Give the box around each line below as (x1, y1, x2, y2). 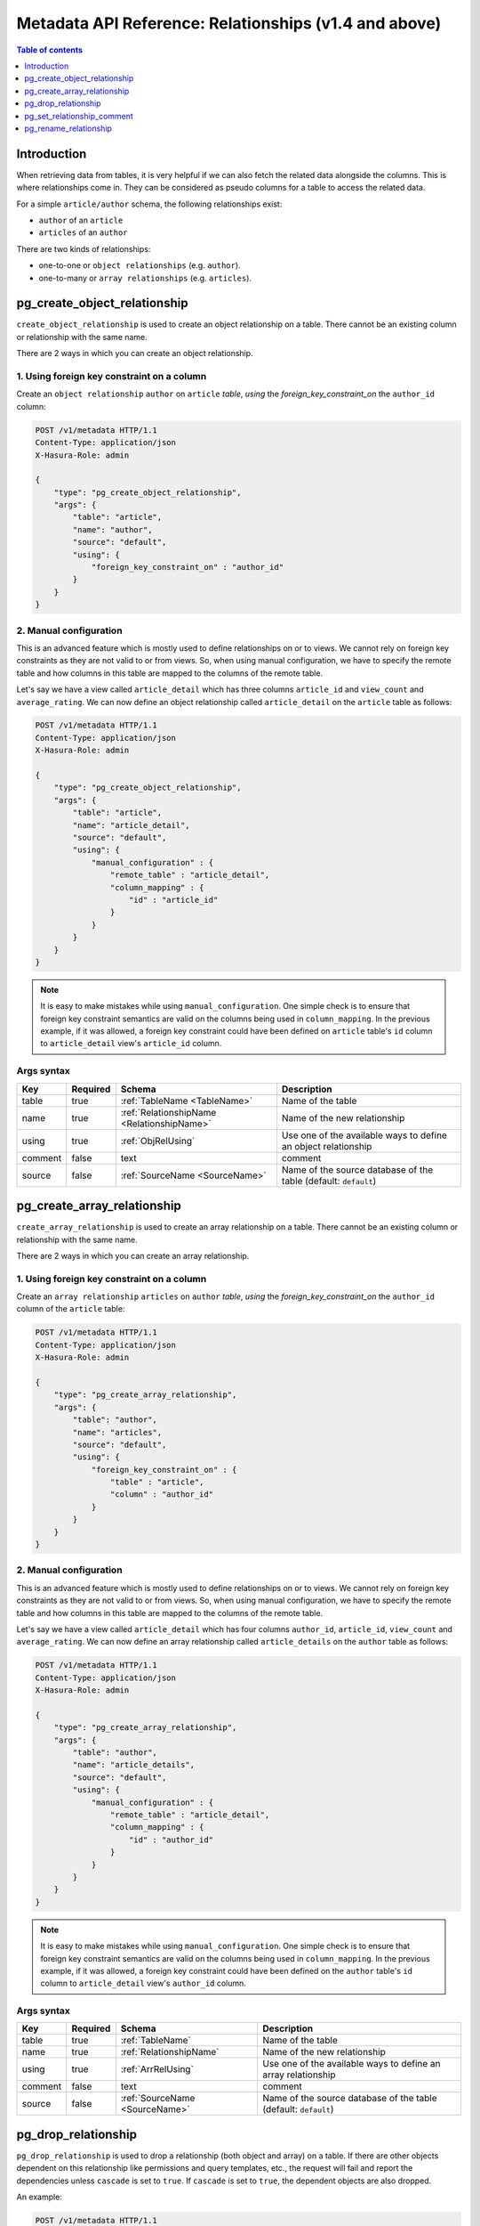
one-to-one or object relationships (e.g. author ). (38, 260, 241, 271)
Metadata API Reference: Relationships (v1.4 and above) (16, 13, 442, 33)
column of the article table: (16, 1304, 125, 1314)
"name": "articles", (72, 1427, 163, 1437)
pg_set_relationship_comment (24, 110, 133, 121)
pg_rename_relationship (24, 123, 113, 134)
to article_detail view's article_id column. (40, 1038, 222, 1049)
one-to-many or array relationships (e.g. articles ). (38, 272, 252, 283)
